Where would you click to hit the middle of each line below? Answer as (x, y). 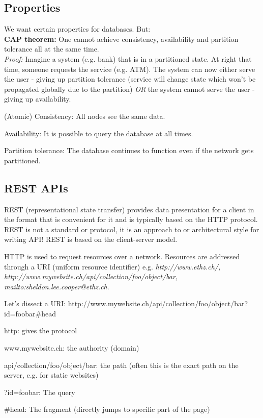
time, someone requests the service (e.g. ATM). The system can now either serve (130, 69)
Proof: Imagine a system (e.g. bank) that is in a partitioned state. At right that (128, 58)
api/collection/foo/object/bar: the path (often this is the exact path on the (121, 365)
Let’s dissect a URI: (35, 303)
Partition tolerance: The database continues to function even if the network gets (129, 150)
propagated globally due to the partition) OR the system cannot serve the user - (129, 89)
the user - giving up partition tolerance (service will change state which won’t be (130, 79)
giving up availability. (38, 99)
